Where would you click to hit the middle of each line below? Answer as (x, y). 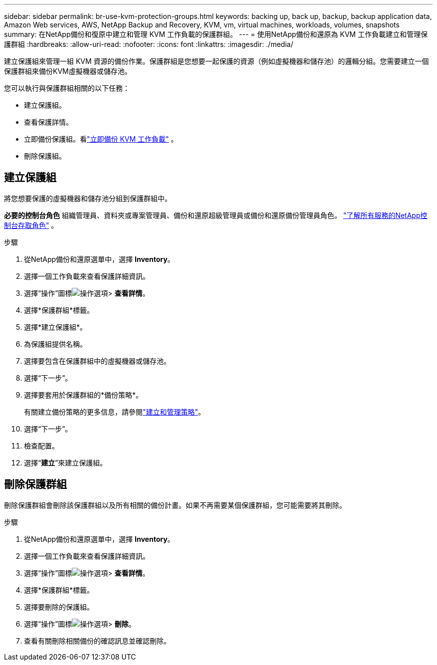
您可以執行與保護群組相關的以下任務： (67, 88)
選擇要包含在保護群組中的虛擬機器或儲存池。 (97, 361)
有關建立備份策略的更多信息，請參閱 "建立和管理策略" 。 (115, 412)
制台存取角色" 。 (31, 225)
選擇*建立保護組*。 (56, 327)
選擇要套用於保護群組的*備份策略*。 (84, 395)
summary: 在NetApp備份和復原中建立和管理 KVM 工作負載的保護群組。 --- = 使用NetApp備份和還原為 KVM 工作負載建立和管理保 (216, 34)
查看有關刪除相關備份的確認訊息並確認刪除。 (97, 641)
